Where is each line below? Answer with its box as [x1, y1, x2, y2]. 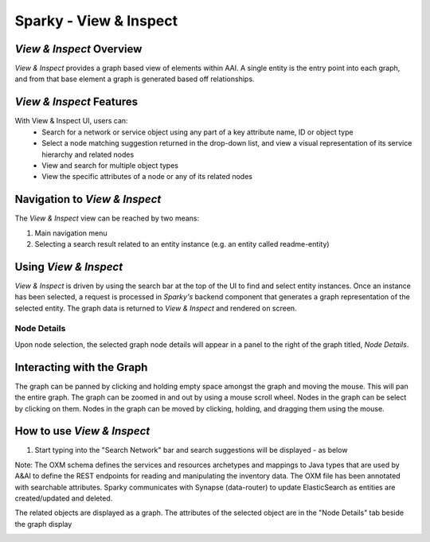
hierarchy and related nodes [41, 150, 135, 159]
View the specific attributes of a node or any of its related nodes [41, 172, 252, 181]
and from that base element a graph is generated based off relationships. [14, 74, 255, 84]
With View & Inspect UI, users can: [14, 116, 128, 126]
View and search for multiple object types [41, 160, 179, 170]
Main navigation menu [34, 228, 107, 238]
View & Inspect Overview [14, 42, 143, 56]
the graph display [14, 519, 72, 528]
